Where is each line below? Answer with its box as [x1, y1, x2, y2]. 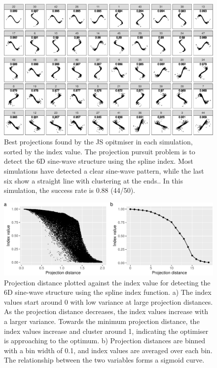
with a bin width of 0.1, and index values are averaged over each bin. [4, 345, 213, 355]
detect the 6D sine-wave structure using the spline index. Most [4, 156, 193, 166]
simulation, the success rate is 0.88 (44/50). [4, 185, 135, 195]
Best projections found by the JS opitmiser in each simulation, [4, 137, 193, 147]
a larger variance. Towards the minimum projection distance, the [4, 316, 200, 326]
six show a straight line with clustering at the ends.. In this [4, 175, 183, 185]
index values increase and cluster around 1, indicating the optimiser [4, 325, 209, 336]
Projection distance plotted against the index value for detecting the [4, 277, 211, 287]
